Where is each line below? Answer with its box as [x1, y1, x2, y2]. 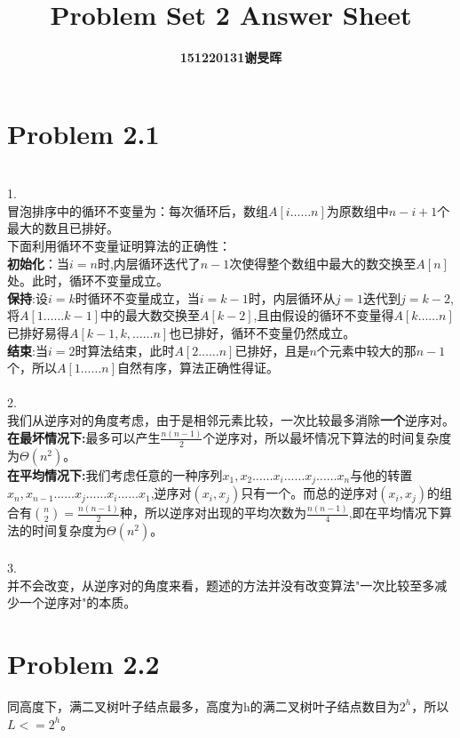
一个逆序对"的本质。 [19, 593, 137, 612]
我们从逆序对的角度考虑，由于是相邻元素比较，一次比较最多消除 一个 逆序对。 [7, 410, 455, 429]
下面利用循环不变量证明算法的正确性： [7, 237, 231, 255]
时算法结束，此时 [75, 341, 175, 359]
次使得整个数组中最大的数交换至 [229, 253, 416, 272]
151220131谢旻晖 [179, 48, 282, 67]
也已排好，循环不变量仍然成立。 [169, 324, 356, 341]
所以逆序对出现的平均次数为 [144, 503, 306, 522]
